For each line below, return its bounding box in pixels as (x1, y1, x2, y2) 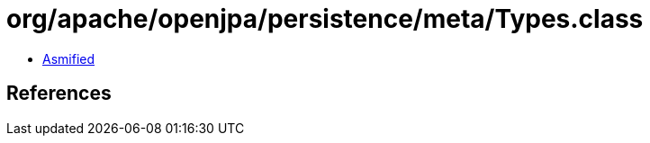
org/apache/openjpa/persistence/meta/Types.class (6, 4, 644, 34)
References (6, 82, 112, 105)
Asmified (42, 50, 95, 67)
